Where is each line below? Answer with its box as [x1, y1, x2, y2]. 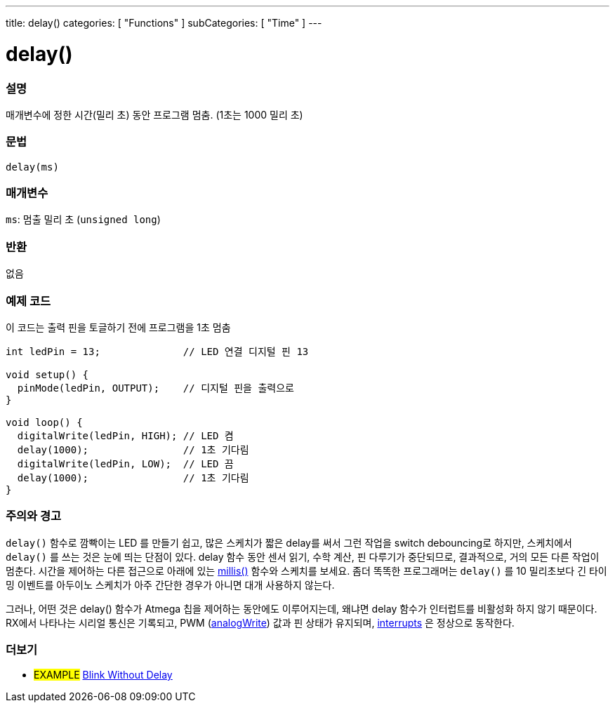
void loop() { [6, 416, 83, 428]
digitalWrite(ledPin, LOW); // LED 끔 [17, 457, 234, 469]
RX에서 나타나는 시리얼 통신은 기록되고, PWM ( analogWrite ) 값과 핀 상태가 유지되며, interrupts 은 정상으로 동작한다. [6, 616, 515, 629]
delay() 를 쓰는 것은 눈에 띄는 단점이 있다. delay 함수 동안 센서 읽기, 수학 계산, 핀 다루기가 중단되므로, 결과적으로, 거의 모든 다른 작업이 [6, 550, 600, 563]
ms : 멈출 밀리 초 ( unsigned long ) [6, 213, 161, 226]
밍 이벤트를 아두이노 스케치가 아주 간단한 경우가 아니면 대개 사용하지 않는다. [6, 578, 335, 591]
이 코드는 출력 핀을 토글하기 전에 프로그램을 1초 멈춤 [6, 321, 231, 333]
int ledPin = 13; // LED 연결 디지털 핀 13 [6, 345, 309, 357]
